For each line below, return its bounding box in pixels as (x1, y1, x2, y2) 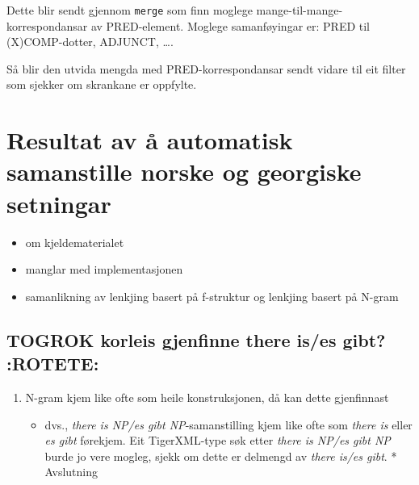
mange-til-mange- (256, 2, 343, 18)
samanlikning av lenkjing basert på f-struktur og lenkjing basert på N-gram (25, 287, 399, 304)
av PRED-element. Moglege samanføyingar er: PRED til (90, 17, 371, 34)
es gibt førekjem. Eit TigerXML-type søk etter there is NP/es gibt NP (44, 432, 391, 449)
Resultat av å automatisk (6, 123, 293, 157)
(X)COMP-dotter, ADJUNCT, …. (6, 33, 174, 50)
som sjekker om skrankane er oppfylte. (6, 76, 197, 93)
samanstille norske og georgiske (6, 155, 362, 188)
